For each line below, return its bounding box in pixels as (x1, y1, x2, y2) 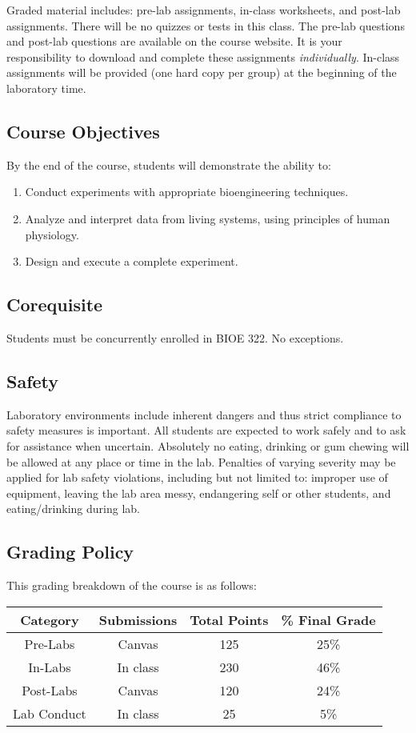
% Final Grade (281, 610, 376, 629)
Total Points (190, 610, 269, 629)
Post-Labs (22, 680, 78, 699)
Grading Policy (6, 539, 134, 564)
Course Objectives (6, 118, 160, 143)
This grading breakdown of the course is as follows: (6, 577, 257, 594)
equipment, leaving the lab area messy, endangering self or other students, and (6, 484, 391, 501)
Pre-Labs (24, 634, 75, 653)
